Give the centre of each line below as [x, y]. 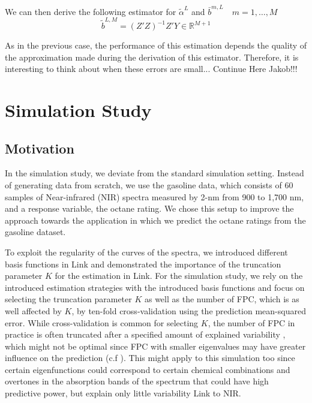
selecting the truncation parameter [68, 299]
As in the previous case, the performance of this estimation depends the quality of [156, 45]
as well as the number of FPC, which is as [222, 299]
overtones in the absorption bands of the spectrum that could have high [137, 381]
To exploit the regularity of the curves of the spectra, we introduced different [146, 252]
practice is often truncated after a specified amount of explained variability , [145, 334]
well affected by [33, 310]
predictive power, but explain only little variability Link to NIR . [123, 393]
